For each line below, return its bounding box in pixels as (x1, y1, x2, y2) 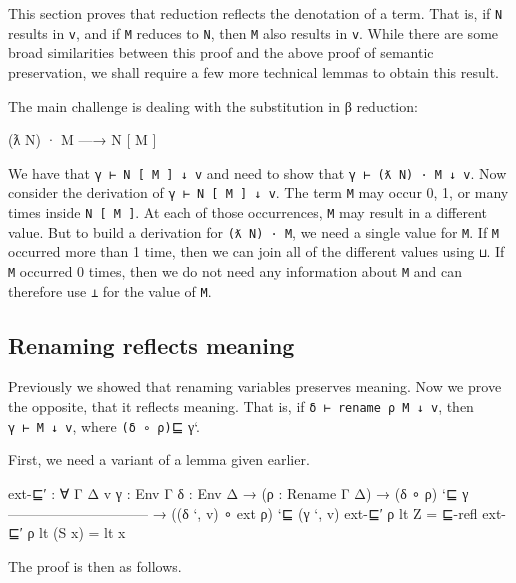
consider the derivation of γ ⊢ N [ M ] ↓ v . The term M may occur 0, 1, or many (8, 182, 509, 203)
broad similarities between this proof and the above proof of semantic (8, 42, 434, 63)
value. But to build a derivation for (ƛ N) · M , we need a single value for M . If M (8, 221, 500, 242)
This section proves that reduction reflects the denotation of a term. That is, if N (8, 3, 503, 23)
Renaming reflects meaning (8, 329, 295, 360)
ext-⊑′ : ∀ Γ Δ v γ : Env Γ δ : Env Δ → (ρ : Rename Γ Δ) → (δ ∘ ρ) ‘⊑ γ (8, 482, 469, 503)
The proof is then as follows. (8, 555, 182, 576)
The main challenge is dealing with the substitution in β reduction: (8, 95, 418, 116)
